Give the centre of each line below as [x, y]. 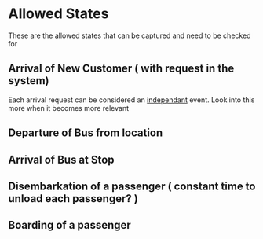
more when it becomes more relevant [69, 108]
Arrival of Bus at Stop [62, 159]
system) [29, 81]
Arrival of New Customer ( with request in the [121, 69]
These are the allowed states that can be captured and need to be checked [130, 35]
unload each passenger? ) [73, 199]
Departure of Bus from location [86, 133]
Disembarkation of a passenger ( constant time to [132, 186]
